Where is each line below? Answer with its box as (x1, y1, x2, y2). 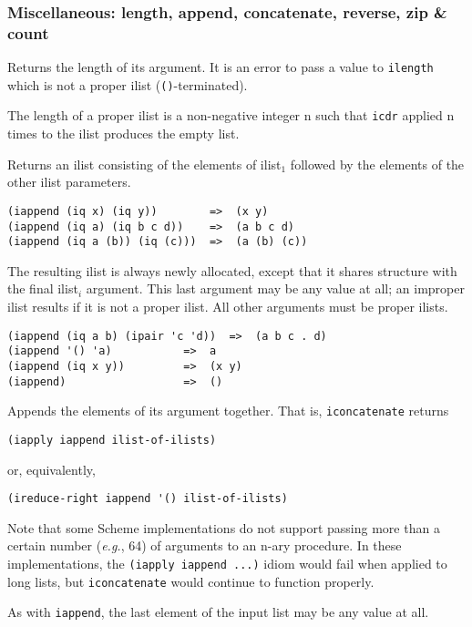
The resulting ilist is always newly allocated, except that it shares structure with (7, 261, 457, 280)
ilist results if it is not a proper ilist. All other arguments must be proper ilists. (7, 297, 448, 316)
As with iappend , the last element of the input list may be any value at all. (7, 602, 429, 622)
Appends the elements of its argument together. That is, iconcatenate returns (7, 401, 449, 420)
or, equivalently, (7, 459, 96, 478)
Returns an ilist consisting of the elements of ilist (7, 154, 282, 173)
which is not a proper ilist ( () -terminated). (7, 75, 248, 94)
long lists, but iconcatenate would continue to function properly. (7, 571, 375, 591)
